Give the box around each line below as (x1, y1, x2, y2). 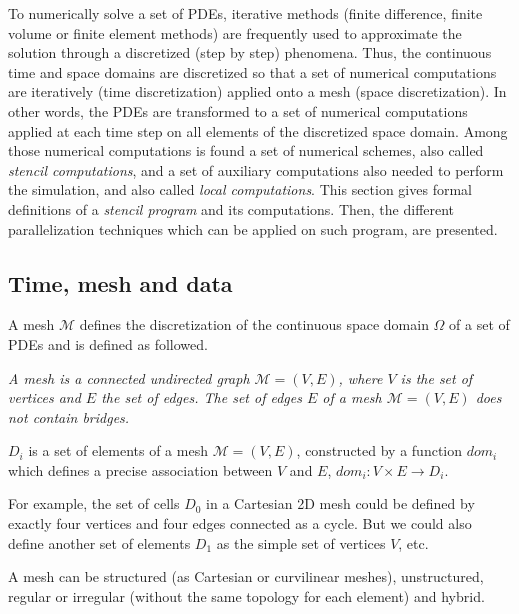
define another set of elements (8, 532, 191, 553)
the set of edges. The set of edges (101, 387, 302, 408)
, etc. (398, 532, 429, 553)
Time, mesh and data (8, 267, 233, 298)
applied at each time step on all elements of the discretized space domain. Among (8, 120, 508, 141)
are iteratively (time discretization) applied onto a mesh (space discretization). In (8, 81, 507, 102)
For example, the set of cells (8, 493, 180, 514)
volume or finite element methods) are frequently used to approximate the (8, 22, 462, 43)
